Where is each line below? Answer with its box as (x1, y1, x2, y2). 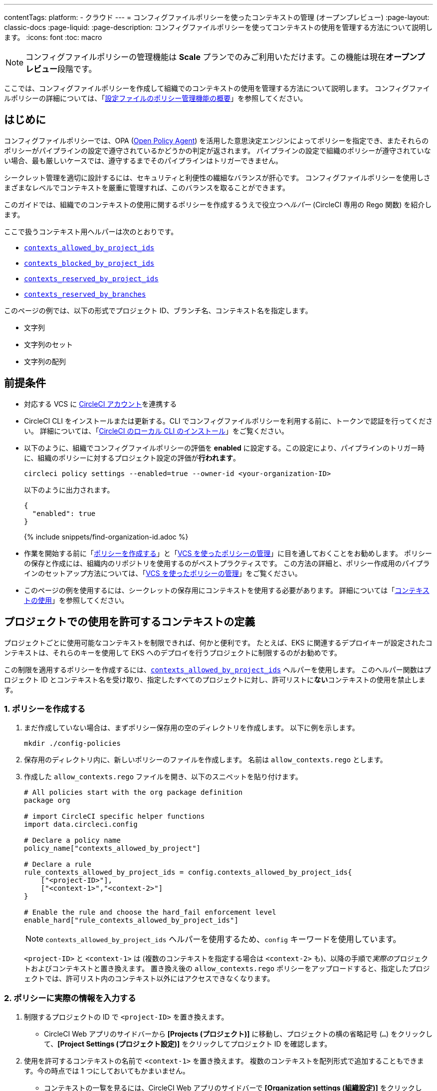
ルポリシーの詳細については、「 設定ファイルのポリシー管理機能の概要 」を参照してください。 (4, 94, 307, 102)
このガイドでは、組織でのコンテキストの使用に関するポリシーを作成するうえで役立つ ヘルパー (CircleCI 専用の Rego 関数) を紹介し (4, 200, 432, 209)
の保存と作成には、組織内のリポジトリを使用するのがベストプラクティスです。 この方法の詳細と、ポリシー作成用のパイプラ (24, 558, 430, 567)
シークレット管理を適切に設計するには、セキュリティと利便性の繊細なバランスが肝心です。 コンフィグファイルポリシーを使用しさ (4, 173, 431, 182)
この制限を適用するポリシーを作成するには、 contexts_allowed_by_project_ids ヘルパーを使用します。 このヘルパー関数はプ (4, 665, 431, 674)
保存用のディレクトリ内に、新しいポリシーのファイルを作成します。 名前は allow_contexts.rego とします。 (24, 755, 387, 764)
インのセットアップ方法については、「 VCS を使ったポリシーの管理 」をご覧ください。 (24, 568, 302, 577)
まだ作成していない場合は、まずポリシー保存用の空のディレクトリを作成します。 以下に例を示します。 (24, 723, 359, 732)
